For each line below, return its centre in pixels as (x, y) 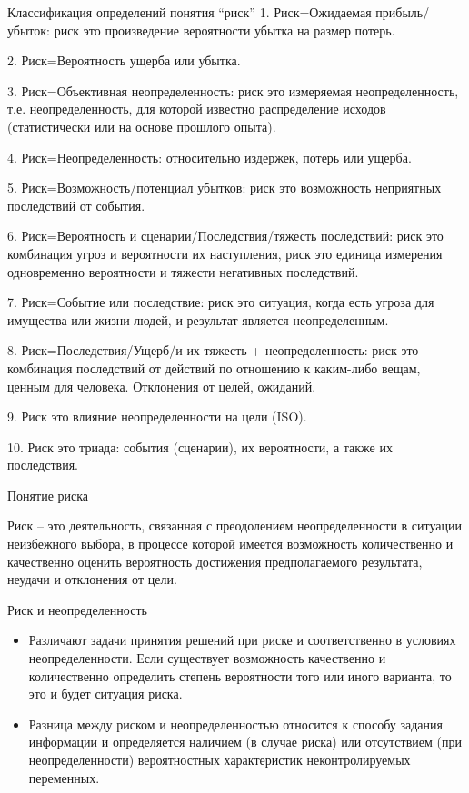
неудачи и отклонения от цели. (92, 579)
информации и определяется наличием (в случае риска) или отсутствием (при (245, 742)
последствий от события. (76, 205)
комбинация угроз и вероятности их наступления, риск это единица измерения (225, 253)
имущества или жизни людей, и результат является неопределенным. (198, 319)
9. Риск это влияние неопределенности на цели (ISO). (157, 416)
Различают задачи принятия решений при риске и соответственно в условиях (242, 640)
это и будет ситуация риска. (105, 694)
